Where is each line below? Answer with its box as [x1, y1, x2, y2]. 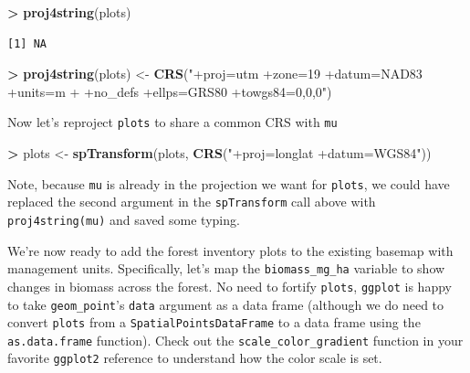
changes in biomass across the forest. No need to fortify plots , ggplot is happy [7, 276, 452, 295]
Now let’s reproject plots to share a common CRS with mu [7, 112, 338, 132]
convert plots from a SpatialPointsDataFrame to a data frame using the [7, 313, 421, 332]
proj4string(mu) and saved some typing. [7, 209, 240, 229]
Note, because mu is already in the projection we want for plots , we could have [7, 174, 450, 193]
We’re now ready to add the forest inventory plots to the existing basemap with [7, 240, 454, 260]
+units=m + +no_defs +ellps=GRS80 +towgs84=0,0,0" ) [7, 81, 332, 101]
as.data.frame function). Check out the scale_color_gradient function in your [7, 330, 464, 349]
